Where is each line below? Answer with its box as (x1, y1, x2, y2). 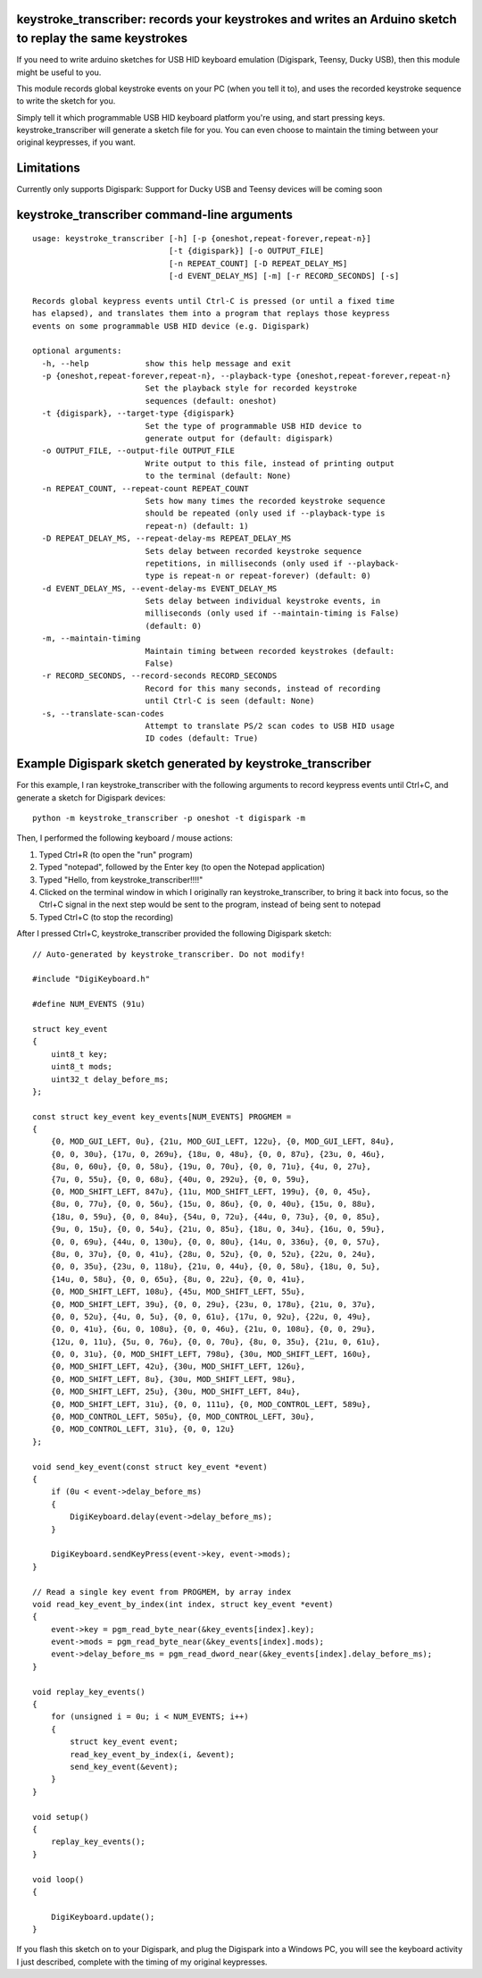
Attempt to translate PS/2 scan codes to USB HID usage (145, 721, 395, 731)
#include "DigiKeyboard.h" (32, 974, 151, 985)
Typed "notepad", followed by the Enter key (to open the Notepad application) (38, 862, 326, 873)
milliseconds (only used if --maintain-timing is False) (145, 608, 400, 618)
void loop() (32, 1874, 85, 1884)
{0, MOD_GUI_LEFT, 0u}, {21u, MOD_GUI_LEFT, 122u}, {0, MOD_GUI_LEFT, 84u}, (50, 1136, 395, 1147)
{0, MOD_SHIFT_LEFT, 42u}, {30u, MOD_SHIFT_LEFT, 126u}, (50, 1362, 305, 1371)
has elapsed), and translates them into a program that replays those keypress (32, 308, 390, 319)
